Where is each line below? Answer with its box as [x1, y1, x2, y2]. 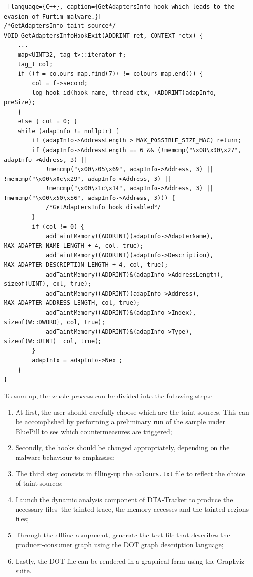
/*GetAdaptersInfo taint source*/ [4, 22, 116, 30]
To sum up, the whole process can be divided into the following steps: [4, 390, 213, 400]
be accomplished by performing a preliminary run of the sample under [15, 416, 225, 426]
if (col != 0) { [32, 223, 84, 230]
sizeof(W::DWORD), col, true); [4, 318, 105, 326]
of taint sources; [15, 478, 63, 488]
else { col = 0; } [18, 118, 78, 125]
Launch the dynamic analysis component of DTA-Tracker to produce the [15, 494, 233, 504]
